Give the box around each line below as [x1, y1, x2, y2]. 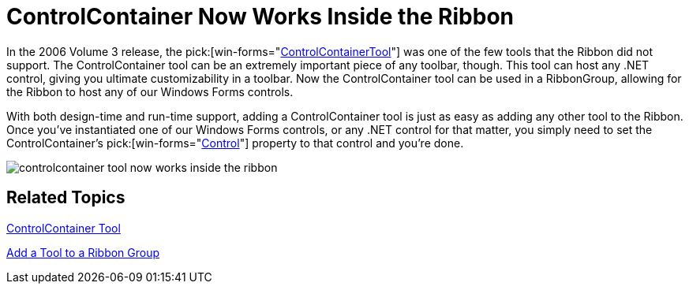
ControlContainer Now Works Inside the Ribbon [6, 3, 515, 30]
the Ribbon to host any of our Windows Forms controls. [6, 84, 294, 99]
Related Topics [6, 188, 125, 208]
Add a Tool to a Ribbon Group [6, 245, 160, 259]
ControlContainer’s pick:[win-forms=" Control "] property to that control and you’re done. [6, 136, 464, 150]
